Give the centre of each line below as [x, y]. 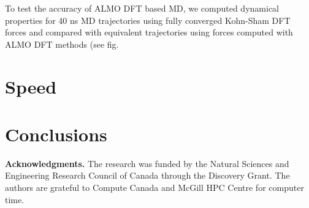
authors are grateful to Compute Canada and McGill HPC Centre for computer [154, 188]
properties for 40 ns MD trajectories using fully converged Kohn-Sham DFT [148, 20]
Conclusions [56, 134]
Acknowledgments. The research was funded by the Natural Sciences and [147, 163]
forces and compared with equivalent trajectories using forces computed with [149, 32]
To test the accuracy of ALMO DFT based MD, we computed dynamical [142, 8]
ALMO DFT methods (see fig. [62, 44]
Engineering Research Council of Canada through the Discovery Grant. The [147, 175]
